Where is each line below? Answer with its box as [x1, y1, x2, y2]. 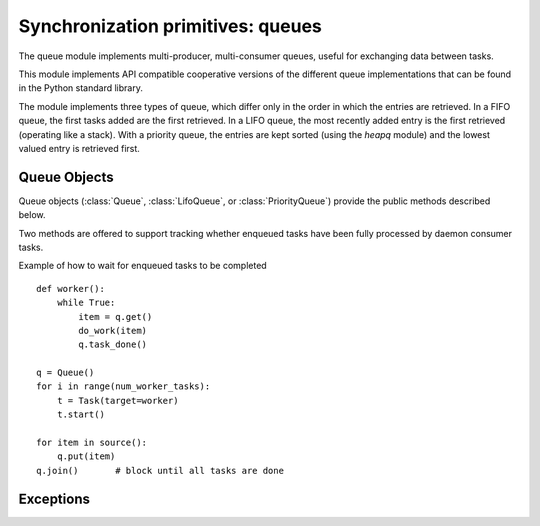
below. [18, 209, 46, 221]
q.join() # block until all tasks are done [36, 465, 285, 476]
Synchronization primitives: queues [18, 15, 322, 37]
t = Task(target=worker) [56, 395, 179, 406]
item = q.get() [78, 311, 153, 322]
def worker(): [36, 283, 105, 294]
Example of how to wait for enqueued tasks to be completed [18, 260, 267, 272]
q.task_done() [78, 339, 148, 350]
